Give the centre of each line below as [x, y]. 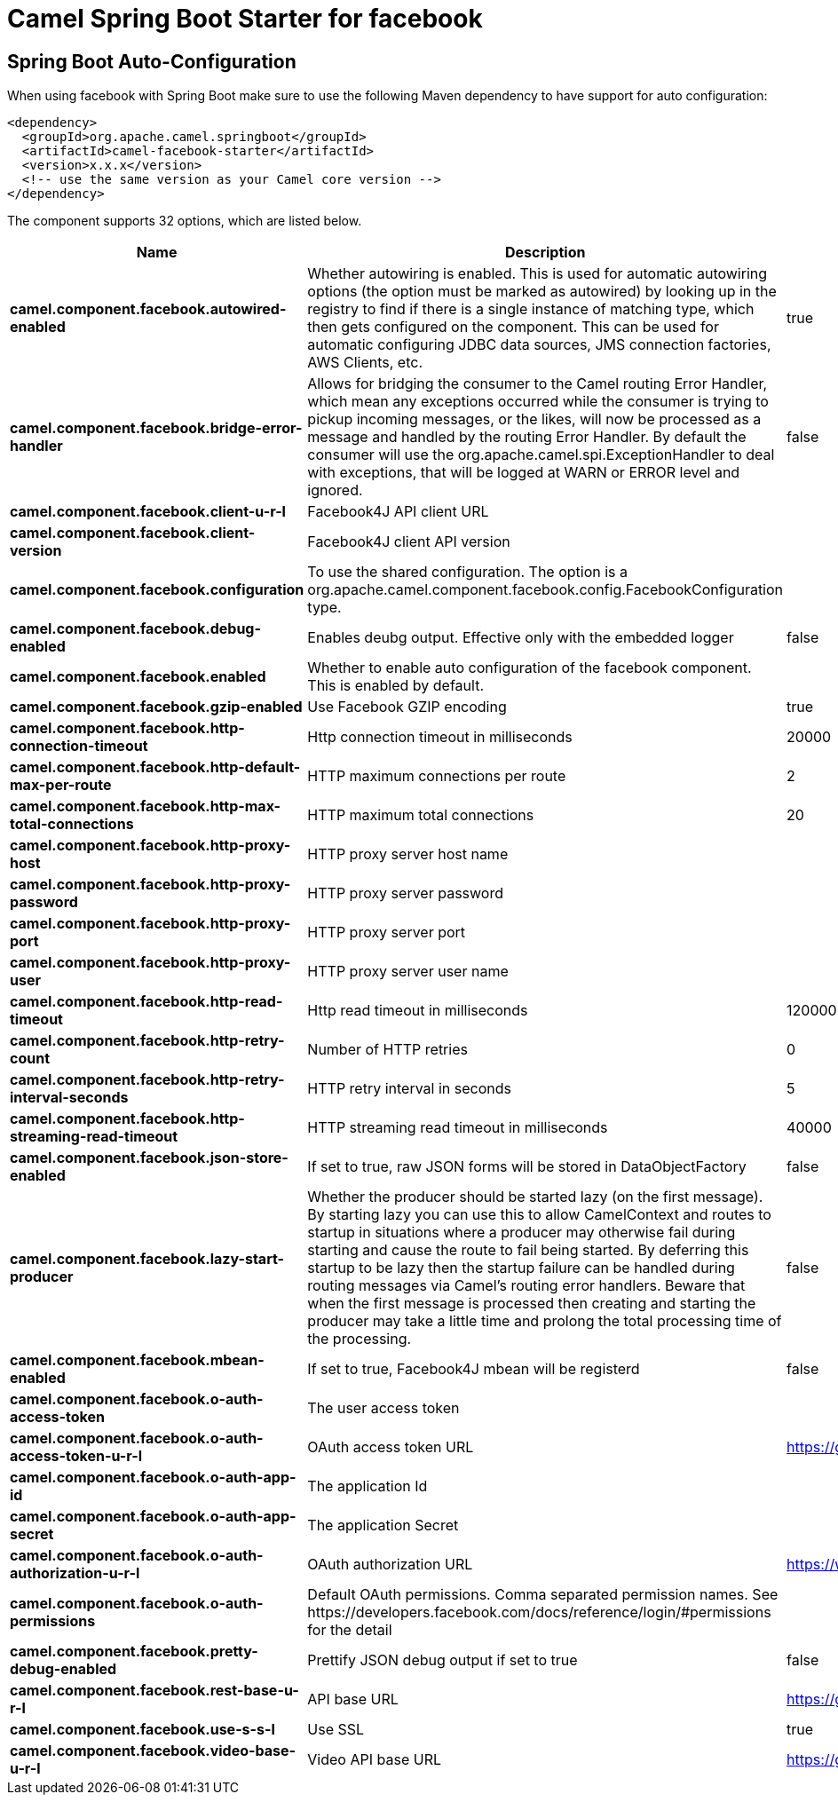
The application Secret [383, 1525]
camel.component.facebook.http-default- [155, 767]
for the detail [350, 1630]
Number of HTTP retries [387, 1050]
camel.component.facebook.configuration [157, 590]
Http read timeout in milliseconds [418, 1011]
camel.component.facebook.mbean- [137, 1360]
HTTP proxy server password [405, 893]
